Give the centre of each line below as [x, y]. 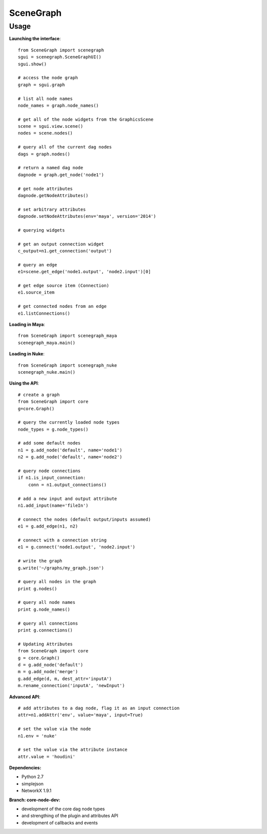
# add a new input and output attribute [67, 498]
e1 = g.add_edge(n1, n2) [48, 526]
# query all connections [48, 623]
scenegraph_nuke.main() [47, 372]
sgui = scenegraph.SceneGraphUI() [60, 57]
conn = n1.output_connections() [67, 485]
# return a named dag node [51, 168]
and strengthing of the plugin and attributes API [70, 816]
